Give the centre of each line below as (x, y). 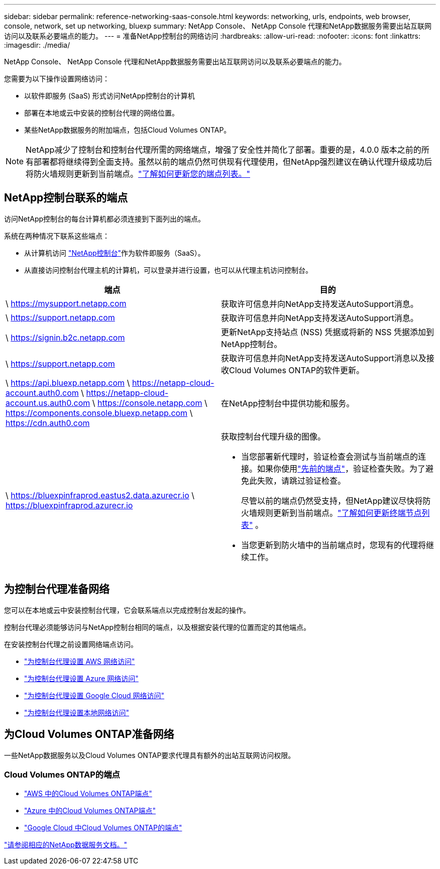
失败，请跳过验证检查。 (302, 480)
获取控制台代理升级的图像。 (273, 436)
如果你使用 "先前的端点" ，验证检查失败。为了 (341, 468)
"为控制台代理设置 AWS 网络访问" (80, 661)
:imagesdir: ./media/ (37, 45)
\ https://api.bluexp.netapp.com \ (68, 383)
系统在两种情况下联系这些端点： (57, 236)
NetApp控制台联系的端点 (66, 198)
